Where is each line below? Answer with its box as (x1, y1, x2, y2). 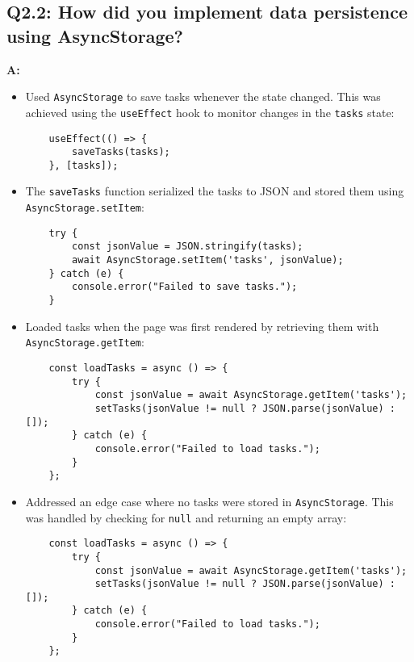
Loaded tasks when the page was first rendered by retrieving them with (25, 317, 379, 334)
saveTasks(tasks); (72, 146, 170, 158)
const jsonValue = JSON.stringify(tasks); (72, 241, 303, 253)
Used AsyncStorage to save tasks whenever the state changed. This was (25, 88, 381, 105)
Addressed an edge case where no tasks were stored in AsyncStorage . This (25, 492, 394, 509)
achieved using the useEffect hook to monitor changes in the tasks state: (25, 103, 395, 120)
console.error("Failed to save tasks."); (72, 281, 298, 293)
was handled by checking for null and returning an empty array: (25, 509, 347, 526)
